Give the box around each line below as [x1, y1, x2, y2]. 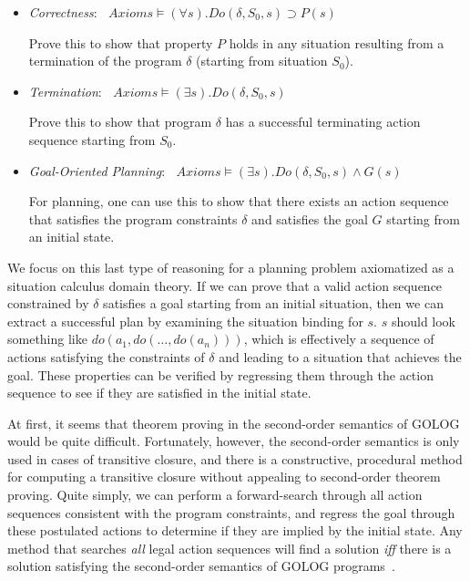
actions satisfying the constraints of [7, 347, 205, 366]
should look [391, 311, 456, 330]
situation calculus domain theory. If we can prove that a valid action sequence [7, 275, 443, 295]
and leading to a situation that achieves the [219, 347, 462, 366]
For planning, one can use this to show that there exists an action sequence [28, 192, 449, 211]
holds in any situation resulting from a [229, 33, 444, 52]
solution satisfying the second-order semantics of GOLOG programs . [7, 556, 395, 576]
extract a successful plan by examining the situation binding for [7, 311, 363, 330]
